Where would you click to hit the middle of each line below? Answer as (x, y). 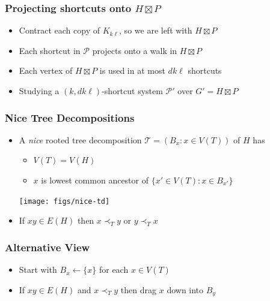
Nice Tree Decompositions (70, 117)
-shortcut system (132, 91)
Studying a (39, 91)
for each (114, 270)
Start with (38, 270)
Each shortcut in (50, 50)
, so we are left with (156, 30)
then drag (139, 289)
